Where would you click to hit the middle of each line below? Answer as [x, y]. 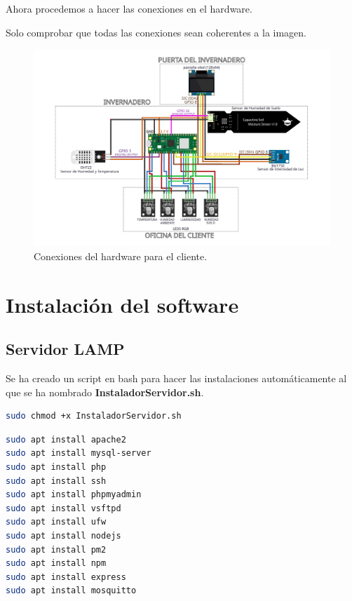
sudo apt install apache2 [66, 439]
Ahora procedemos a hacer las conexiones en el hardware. [129, 8]
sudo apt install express [66, 577]
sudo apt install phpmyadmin [74, 495]
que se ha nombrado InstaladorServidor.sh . [105, 392]
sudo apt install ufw [56, 522]
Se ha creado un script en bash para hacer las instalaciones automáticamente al [176, 378]
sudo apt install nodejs [63, 536]
